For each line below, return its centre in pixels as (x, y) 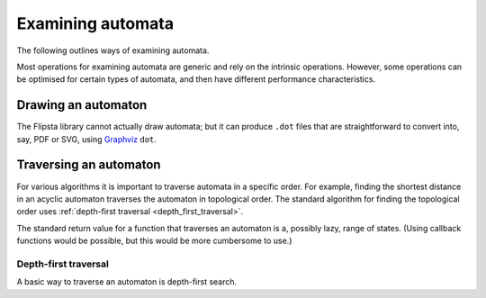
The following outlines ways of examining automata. (113, 50)
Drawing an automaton (82, 105)
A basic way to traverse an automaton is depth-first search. (127, 282)
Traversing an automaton (89, 165)
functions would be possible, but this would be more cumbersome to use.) (154, 241)
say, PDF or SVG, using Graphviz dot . (87, 139)
